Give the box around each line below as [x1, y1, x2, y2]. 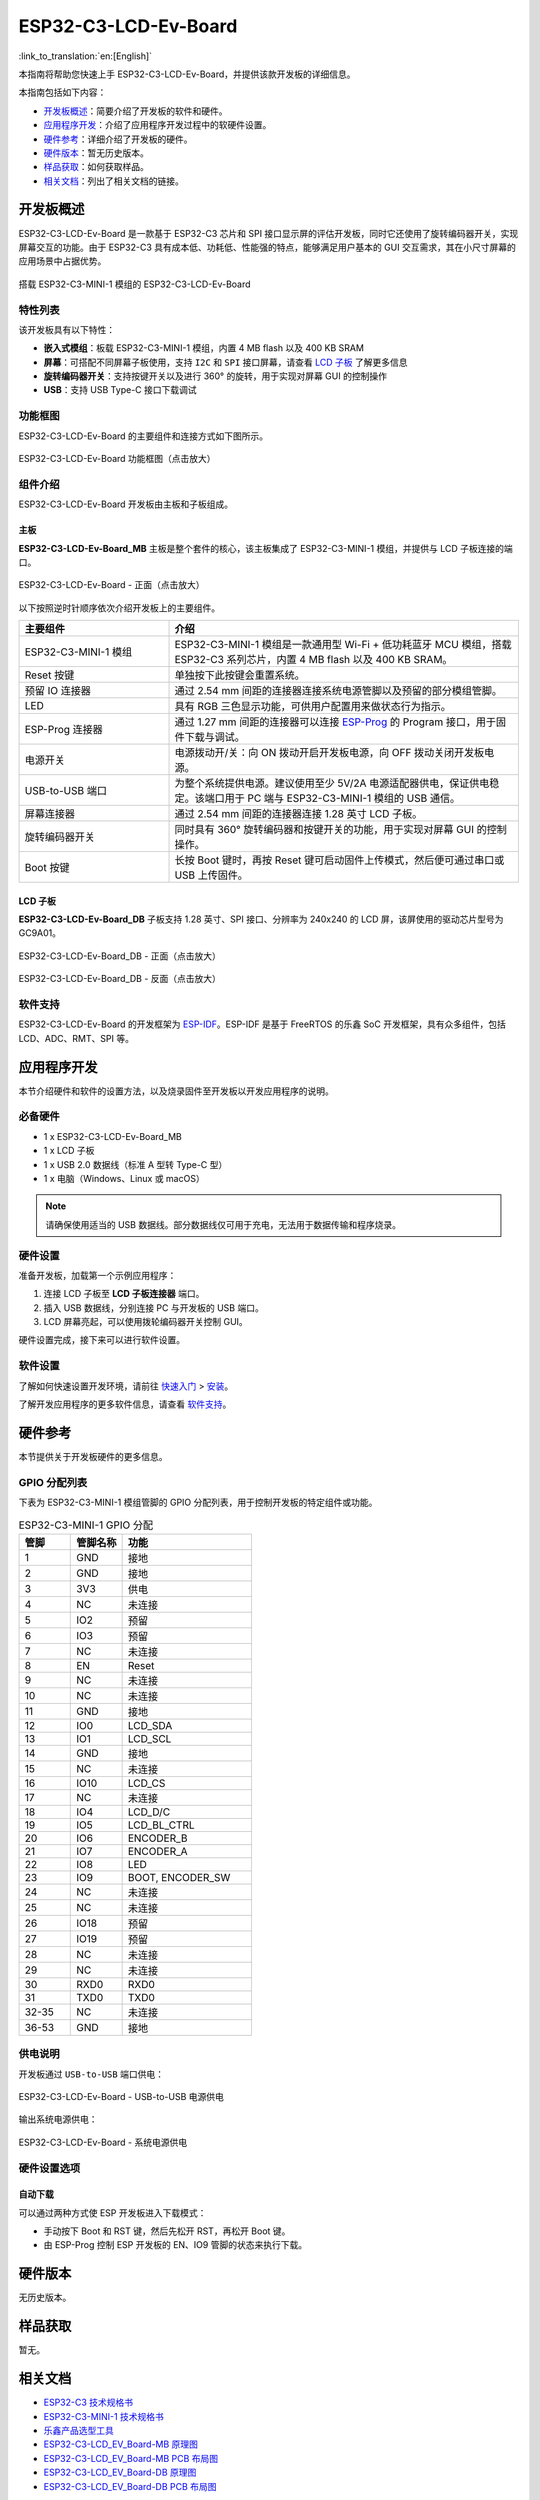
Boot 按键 [24, 861, 70, 875]
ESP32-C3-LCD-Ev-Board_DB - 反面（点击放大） [18, 973, 222, 985]
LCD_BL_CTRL [127, 1818, 195, 1832]
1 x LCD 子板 [43, 1145, 95, 1157]
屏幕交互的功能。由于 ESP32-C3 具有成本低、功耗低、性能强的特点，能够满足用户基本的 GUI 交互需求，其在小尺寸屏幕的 [18, 241, 517, 253]
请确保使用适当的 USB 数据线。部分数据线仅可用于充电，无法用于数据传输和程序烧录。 [45, 1218, 402, 1230]
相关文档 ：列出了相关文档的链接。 [43, 175, 184, 187]
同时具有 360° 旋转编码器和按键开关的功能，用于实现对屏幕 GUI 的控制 [174, 823, 507, 837]
